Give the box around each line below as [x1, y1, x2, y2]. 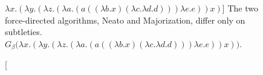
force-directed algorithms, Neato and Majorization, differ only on [5, 13, 245, 26]
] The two [222, 2, 258, 14]
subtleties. [5, 25, 42, 38]
